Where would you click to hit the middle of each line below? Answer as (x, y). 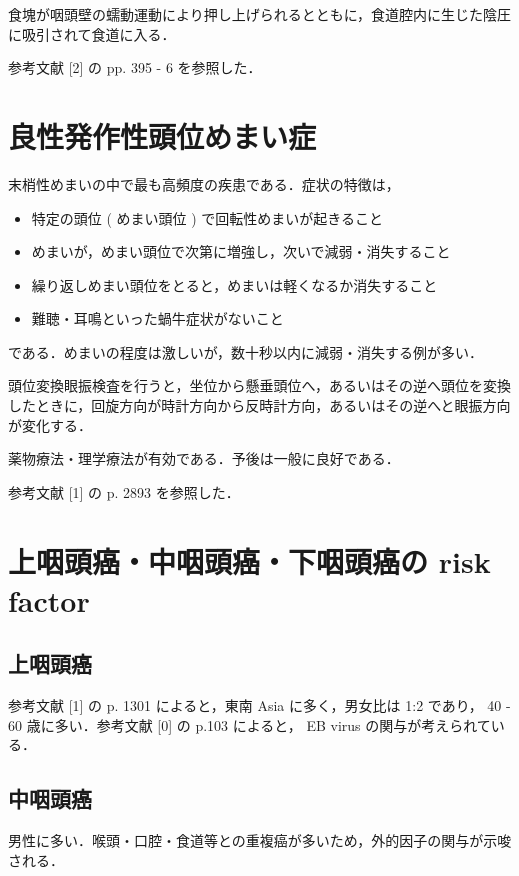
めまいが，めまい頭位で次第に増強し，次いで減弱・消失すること (241, 251)
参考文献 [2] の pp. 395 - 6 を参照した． (135, 67)
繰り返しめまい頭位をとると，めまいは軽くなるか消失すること (234, 284)
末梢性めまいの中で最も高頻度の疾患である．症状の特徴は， (204, 183)
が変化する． (50, 424)
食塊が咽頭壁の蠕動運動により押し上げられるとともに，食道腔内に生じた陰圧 (260, 14)
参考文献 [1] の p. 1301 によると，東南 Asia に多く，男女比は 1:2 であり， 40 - (259, 705)
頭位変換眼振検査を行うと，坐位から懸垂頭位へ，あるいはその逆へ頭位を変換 (260, 385)
